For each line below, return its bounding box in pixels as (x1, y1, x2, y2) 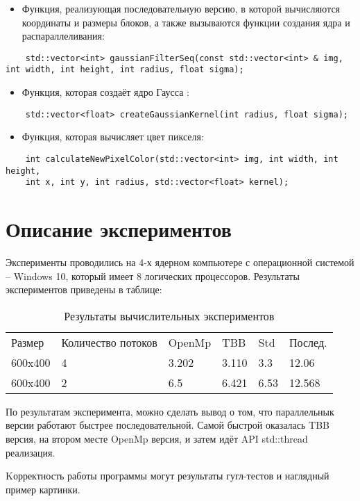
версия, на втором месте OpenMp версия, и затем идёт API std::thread (6, 432, 308, 445)
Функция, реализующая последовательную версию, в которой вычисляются (22, 1, 341, 15)
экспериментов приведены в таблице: (6, 282, 162, 297)
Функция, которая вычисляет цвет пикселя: (22, 129, 204, 144)
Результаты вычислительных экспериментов (64, 307, 275, 324)
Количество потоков (61, 334, 157, 350)
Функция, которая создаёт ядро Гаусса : (22, 85, 189, 99)
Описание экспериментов (6, 215, 232, 243)
